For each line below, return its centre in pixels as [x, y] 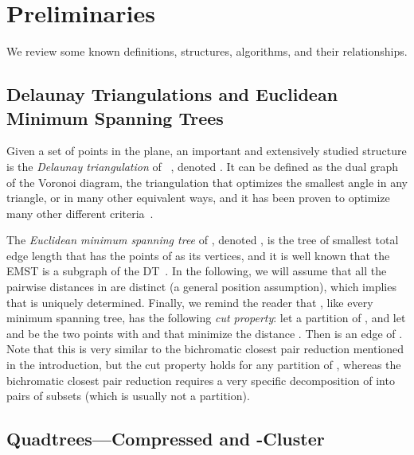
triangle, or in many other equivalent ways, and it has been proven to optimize [198, 198]
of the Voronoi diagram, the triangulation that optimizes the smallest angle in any [207, 182]
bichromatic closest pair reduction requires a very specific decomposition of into [201, 380]
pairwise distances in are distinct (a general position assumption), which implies [201, 287]
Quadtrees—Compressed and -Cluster [166, 439]
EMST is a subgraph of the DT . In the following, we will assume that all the [197, 271]
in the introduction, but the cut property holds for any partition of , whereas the [204, 365]
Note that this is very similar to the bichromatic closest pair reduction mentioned [205, 349]
